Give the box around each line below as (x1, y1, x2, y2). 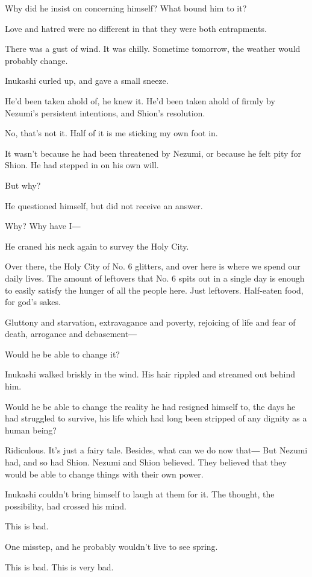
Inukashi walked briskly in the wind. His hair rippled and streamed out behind (5, 368, 295, 380)
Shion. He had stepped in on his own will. (5, 159, 159, 171)
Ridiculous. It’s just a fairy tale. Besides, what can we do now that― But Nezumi (5, 444, 308, 456)
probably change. (5, 54, 68, 66)
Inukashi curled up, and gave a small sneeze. (5, 74, 169, 87)
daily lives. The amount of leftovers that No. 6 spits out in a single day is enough (5, 271, 305, 284)
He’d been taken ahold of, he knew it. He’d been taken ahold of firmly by (5, 94, 275, 107)
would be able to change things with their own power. (5, 467, 204, 480)
